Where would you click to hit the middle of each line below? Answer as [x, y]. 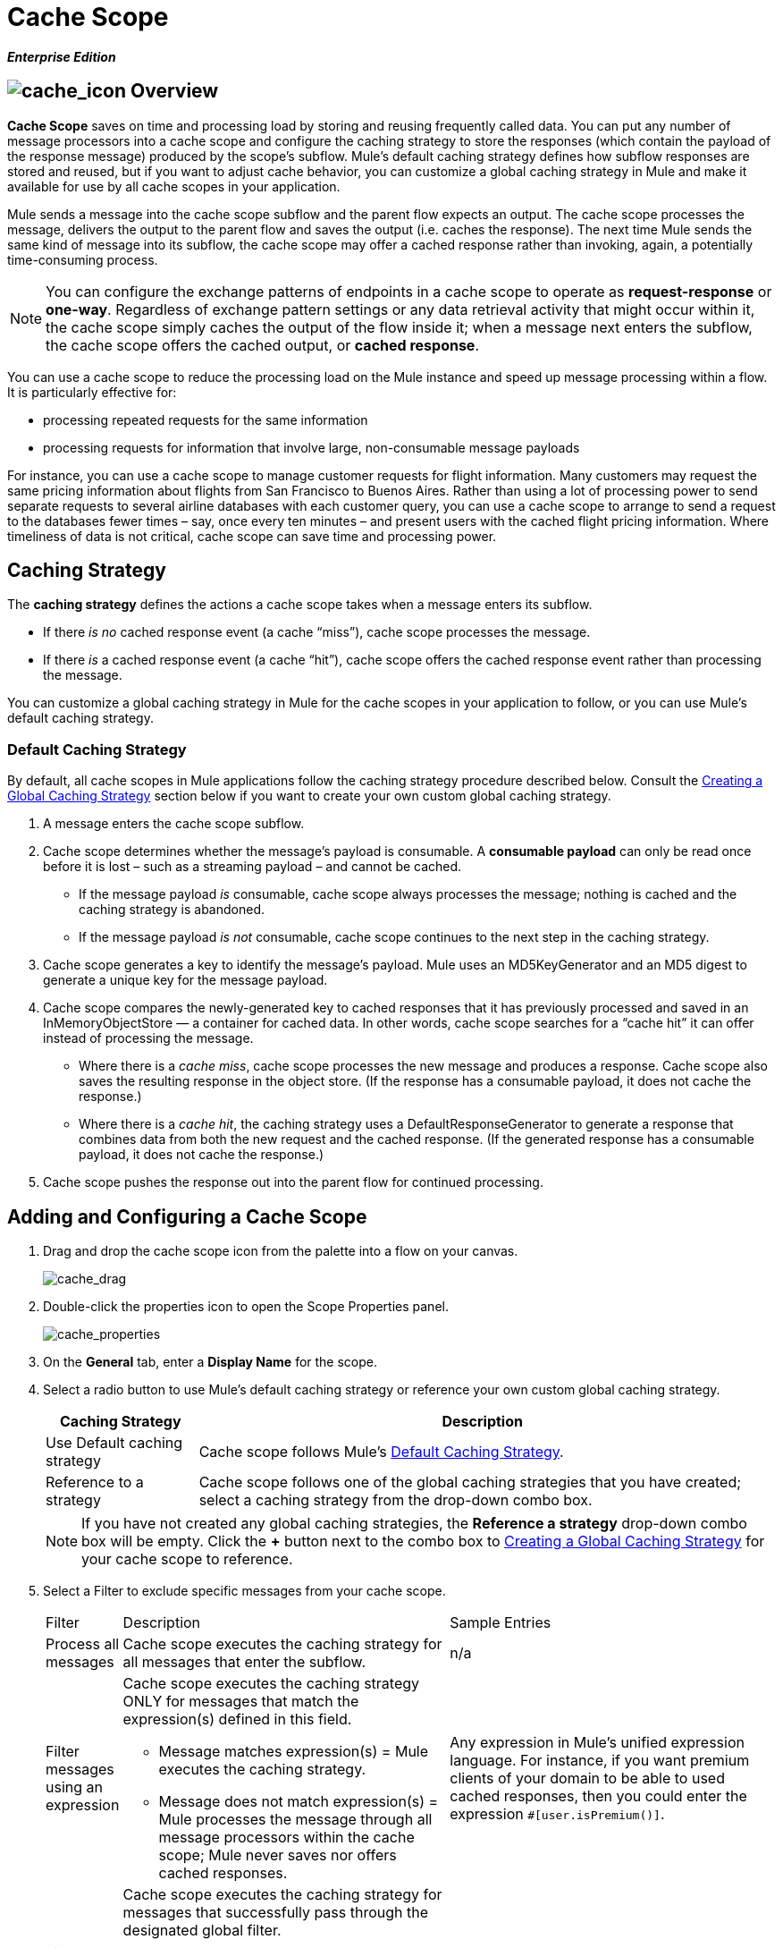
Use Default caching [114, 1443]
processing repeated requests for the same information [206, 419]
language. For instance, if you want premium [600, 1761]
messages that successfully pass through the [276, 1913]
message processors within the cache [286, 1838]
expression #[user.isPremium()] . [557, 1814]
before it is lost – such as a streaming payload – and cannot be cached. [253, 867]
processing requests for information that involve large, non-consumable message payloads [312, 447]
